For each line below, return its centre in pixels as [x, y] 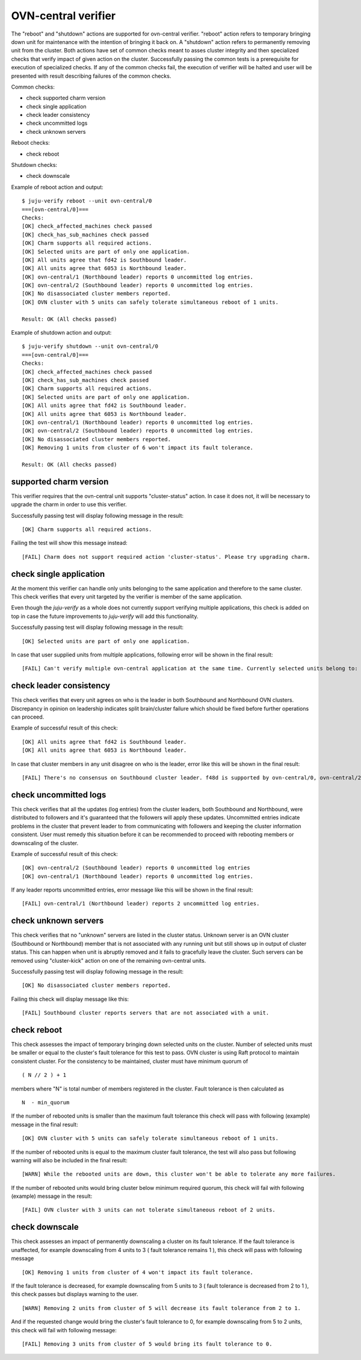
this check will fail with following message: [64, 1330]
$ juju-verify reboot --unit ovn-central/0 [87, 201]
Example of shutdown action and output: [61, 333]
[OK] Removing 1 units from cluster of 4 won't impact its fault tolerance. [138, 1272]
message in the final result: [45, 1124]
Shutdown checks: [34, 165]
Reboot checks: [31, 143]
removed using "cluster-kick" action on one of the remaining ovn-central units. [109, 960]
